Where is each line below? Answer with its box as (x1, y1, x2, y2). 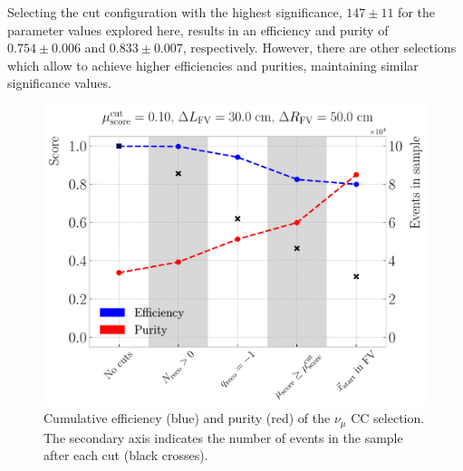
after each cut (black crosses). (43, 446, 208, 465)
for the (398, 3, 435, 21)
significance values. (7, 73, 111, 92)
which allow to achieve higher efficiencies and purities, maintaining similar (7, 55, 419, 74)
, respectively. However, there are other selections (182, 38, 457, 57)
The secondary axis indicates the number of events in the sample (43, 428, 403, 447)
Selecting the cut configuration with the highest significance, (7, 3, 342, 21)
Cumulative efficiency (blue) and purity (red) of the (43, 409, 331, 428)
